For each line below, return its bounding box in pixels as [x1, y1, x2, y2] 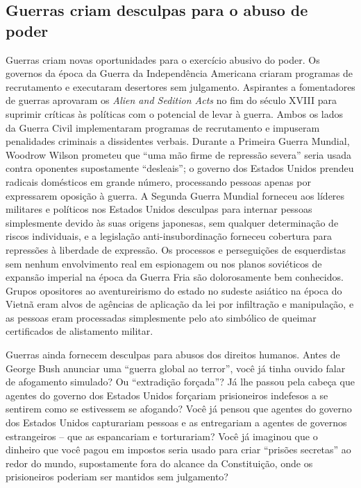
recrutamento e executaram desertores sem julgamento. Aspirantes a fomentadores [6, 79, 355, 94]
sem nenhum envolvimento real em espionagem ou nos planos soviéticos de [6, 256, 322, 270]
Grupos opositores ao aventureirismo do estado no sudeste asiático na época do [6, 283, 342, 297]
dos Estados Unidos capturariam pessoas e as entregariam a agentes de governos [6, 415, 347, 430]
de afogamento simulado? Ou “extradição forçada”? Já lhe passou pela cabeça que [6, 374, 355, 389]
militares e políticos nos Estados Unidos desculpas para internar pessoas [6, 202, 312, 216]
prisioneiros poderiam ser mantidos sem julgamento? [6, 469, 228, 484]
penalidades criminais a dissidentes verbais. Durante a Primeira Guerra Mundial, [6, 134, 350, 148]
